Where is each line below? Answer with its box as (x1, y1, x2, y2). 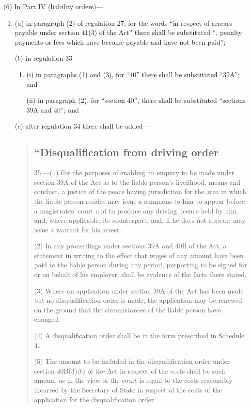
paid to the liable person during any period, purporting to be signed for (34, 260, 247, 270)
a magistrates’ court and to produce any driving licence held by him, (34, 205, 238, 215)
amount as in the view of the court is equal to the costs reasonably (34, 375, 233, 385)
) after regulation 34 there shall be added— (20, 121, 150, 131)
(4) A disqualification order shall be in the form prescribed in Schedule (34, 330, 245, 341)
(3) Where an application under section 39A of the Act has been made (34, 285, 244, 295)
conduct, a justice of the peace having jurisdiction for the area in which (34, 186, 246, 196)
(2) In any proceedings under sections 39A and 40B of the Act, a (34, 241, 227, 251)
